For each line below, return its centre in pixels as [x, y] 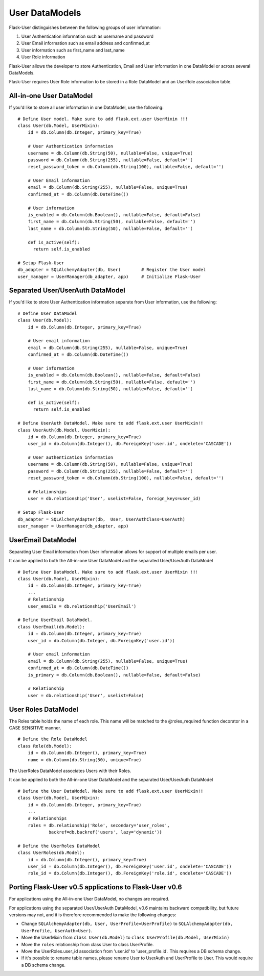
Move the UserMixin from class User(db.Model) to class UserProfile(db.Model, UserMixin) [125, 938]
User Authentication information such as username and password [88, 36]
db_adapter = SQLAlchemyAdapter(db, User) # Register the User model [112, 270]
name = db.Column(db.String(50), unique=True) [85, 760]
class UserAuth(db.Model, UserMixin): [64, 430]
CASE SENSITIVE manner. [35, 727]
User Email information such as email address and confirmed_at [86, 43]
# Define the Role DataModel [53, 739]
